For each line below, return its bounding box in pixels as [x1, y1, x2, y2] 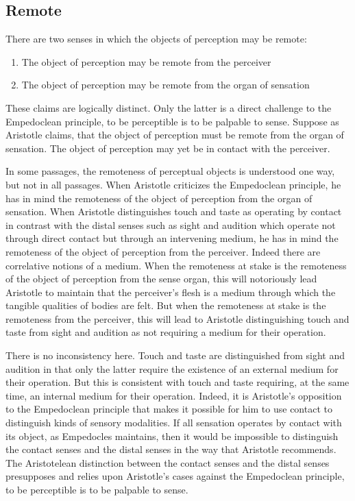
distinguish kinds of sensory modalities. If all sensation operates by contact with [5, 415, 342, 430]
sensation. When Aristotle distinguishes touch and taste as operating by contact [5, 204, 342, 219]
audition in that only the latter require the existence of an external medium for [5, 361, 339, 376]
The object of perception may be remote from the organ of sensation [21, 77, 310, 92]
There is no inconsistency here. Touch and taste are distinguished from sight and [5, 348, 345, 363]
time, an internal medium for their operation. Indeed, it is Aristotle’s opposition [5, 388, 342, 402]
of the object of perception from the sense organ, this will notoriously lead [5, 271, 317, 286]
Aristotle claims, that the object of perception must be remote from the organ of [5, 127, 344, 142]
